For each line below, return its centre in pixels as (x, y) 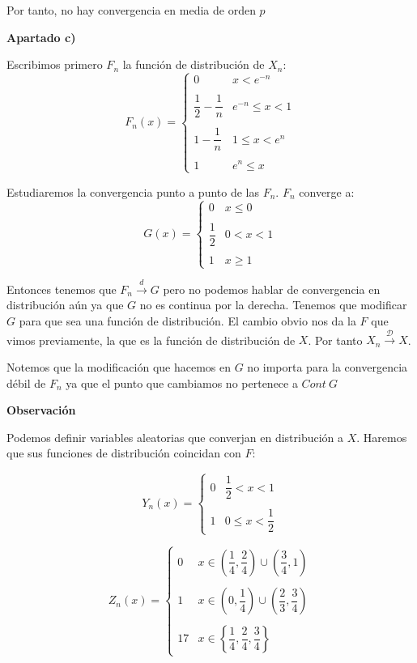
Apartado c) (41, 37)
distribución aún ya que (65, 305)
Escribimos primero (55, 64)
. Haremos (382, 437)
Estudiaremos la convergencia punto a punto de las (133, 191)
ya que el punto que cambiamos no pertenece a (182, 382)
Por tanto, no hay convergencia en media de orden (131, 10)
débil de (26, 382)
